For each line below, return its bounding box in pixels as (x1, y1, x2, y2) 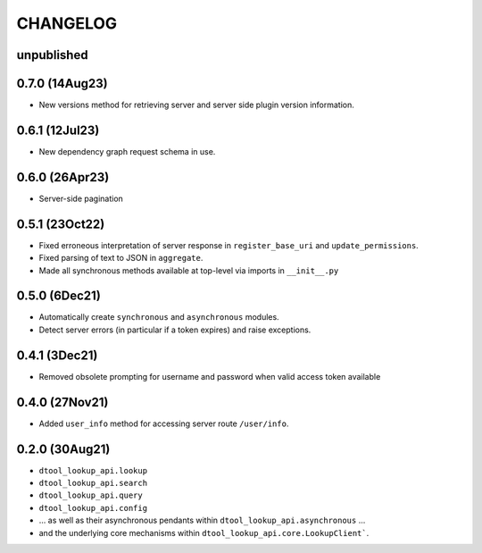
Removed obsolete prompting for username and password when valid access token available (38, 371, 381, 381)
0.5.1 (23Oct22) (16, 216, 105, 231)
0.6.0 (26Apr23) (16, 170, 110, 185)
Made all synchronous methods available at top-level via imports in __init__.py (38, 264, 339, 276)
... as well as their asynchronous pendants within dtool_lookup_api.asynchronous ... (38, 515, 366, 526)
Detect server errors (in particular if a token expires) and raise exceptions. (38, 324, 312, 335)
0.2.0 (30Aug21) (16, 441, 111, 457)
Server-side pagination (38, 193, 124, 204)
